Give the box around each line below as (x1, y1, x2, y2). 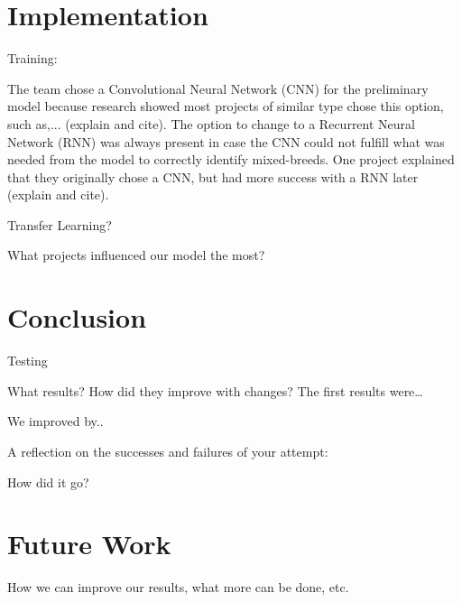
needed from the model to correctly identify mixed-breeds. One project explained (7, 150, 455, 169)
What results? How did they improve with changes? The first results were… (7, 381, 423, 400)
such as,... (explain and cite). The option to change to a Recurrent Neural (7, 114, 415, 133)
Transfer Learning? (7, 215, 112, 234)
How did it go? (7, 472, 89, 491)
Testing (7, 351, 48, 370)
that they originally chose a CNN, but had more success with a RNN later (7, 167, 419, 186)
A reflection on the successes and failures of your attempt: (7, 441, 328, 460)
